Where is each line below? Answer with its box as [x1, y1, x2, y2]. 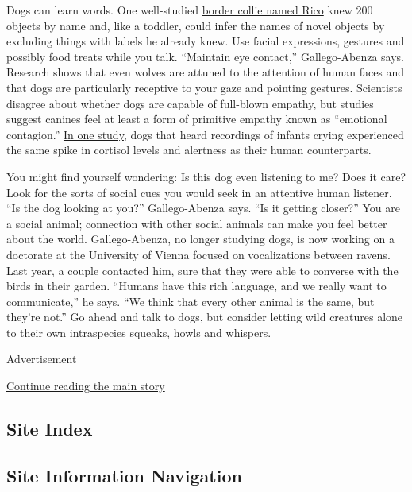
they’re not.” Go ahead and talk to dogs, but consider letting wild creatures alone [6, 308, 403, 325]
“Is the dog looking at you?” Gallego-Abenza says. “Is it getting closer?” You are [6, 200, 400, 216]
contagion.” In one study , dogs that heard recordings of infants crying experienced [6, 126, 404, 142]
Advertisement [6, 351, 77, 367]
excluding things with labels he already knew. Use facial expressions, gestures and [6, 33, 405, 49]
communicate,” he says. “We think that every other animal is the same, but [6, 292, 375, 309]
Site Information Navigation [6, 463, 242, 487]
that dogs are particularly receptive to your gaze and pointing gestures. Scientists [6, 79, 402, 95]
